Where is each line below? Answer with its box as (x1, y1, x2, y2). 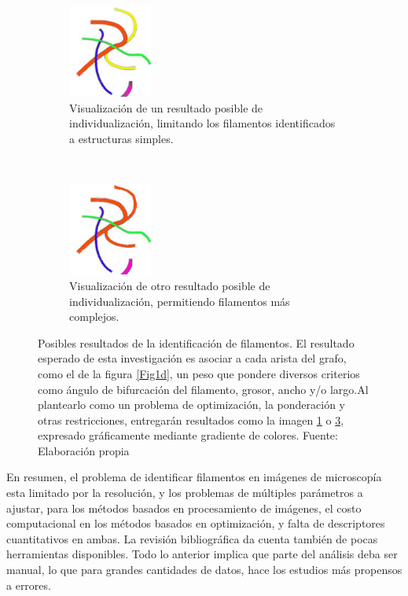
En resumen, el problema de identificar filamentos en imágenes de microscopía (6, 469, 382, 485)
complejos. (69, 308, 119, 325)
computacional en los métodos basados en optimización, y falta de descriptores (6, 515, 385, 532)
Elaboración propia (38, 442, 130, 458)
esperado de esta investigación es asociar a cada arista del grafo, (38, 350, 347, 366)
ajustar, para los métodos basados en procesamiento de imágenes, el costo (6, 499, 362, 516)
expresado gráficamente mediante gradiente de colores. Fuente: (38, 427, 338, 443)
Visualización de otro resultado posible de (69, 277, 270, 293)
